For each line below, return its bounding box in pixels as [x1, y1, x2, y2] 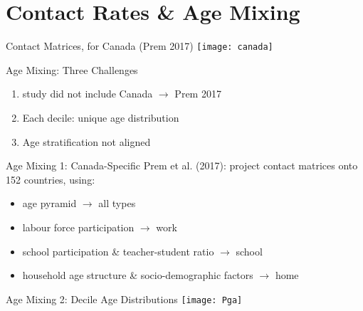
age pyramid [22, 196, 77, 211]
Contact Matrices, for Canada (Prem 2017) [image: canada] [6, 38, 273, 53]
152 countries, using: [6, 172, 95, 186]
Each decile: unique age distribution [22, 110, 179, 125]
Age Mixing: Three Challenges [6, 62, 138, 77]
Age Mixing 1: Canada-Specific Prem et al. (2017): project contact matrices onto [6, 158, 358, 173]
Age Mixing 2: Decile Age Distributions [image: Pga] [6, 291, 243, 306]
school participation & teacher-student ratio [22, 243, 214, 258]
